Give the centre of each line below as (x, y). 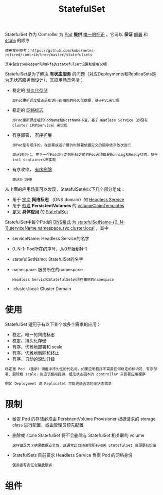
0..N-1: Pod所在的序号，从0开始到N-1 (49, 249)
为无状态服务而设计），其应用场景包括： (45, 80)
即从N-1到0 (22, 180)
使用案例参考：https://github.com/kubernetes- (50, 51)
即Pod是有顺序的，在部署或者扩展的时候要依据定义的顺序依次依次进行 (72, 145)
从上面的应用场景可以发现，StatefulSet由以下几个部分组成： (65, 189)
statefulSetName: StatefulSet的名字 (48, 259)
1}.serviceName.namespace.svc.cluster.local (50, 228)
